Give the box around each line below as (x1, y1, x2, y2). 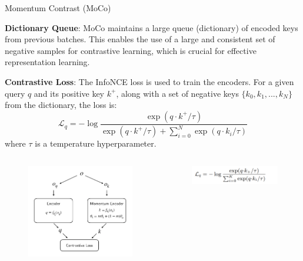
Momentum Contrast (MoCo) (5, 2, 111, 13)
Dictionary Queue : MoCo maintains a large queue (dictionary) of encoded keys (5, 21, 298, 33)
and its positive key (34, 87, 105, 99)
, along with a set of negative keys (116, 87, 239, 99)
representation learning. (5, 56, 90, 68)
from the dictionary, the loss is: (5, 99, 117, 111)
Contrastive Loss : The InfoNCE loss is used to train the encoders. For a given (5, 75, 294, 87)
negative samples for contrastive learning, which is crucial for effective (5, 44, 257, 56)
